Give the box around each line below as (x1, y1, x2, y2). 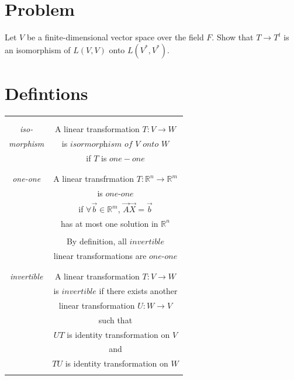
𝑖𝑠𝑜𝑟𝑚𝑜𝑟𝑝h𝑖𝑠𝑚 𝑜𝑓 (70, 140, 133, 148)
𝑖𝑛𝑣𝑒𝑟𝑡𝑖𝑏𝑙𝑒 (61, 288, 96, 296)
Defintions (5, 81, 88, 105)
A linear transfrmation (53, 172, 134, 185)
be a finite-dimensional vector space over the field (26, 31, 204, 43)
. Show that (212, 31, 254, 43)
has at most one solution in (60, 217, 158, 229)
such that (98, 313, 133, 326)
